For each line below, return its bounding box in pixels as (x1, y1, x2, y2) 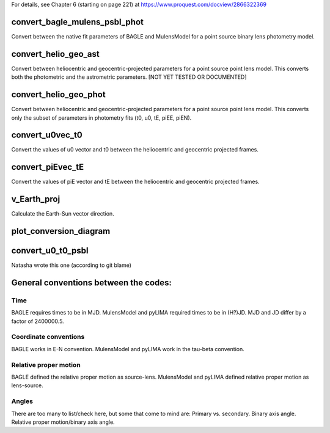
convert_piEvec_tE (11, 162, 84, 172)
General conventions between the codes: (11, 277, 172, 288)
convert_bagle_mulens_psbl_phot (11, 16, 144, 27)
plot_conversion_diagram (11, 226, 111, 236)
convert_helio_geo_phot (11, 89, 106, 100)
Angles (11, 397, 34, 406)
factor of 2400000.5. (11, 318, 64, 325)
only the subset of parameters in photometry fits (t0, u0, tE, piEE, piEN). (11, 114, 192, 122)
